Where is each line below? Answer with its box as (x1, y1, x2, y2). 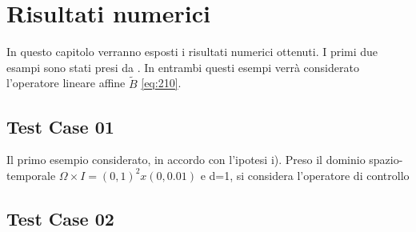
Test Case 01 (6, 114, 114, 138)
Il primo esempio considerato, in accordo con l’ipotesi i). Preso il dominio (6, 151, 366, 168)
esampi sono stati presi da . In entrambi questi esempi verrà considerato (6, 58, 359, 75)
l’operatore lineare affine (6, 74, 126, 91)
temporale (6, 166, 56, 183)
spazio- (369, 151, 403, 168)
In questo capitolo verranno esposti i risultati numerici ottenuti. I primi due (6, 43, 378, 60)
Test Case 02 (6, 206, 114, 230)
